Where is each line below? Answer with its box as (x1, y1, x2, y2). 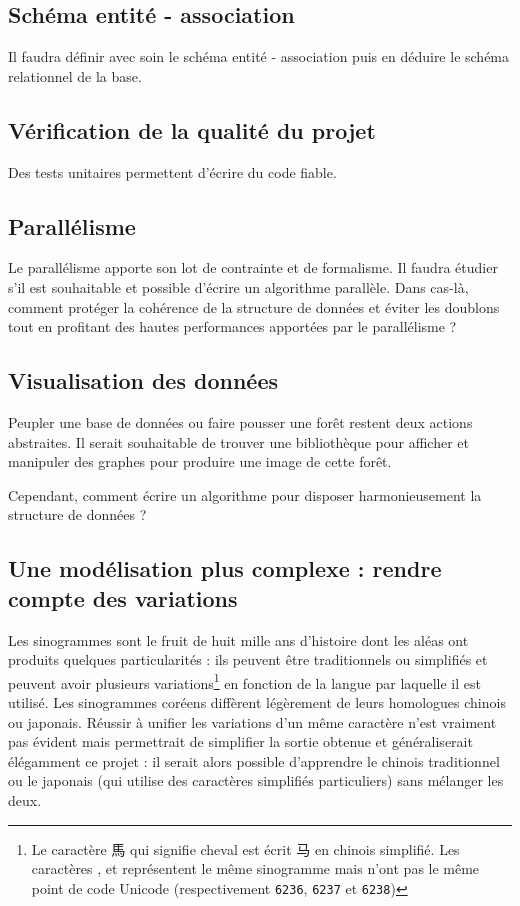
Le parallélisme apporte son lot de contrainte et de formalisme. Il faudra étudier (8, 257, 498, 278)
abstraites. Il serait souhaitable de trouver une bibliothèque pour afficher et (8, 431, 470, 452)
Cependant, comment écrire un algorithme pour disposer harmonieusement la (8, 484, 482, 505)
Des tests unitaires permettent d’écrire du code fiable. (8, 161, 337, 182)
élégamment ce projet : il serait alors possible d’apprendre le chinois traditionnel (8, 750, 500, 771)
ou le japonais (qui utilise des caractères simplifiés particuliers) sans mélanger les (8, 770, 504, 791)
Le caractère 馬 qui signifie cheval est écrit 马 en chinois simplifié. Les (31, 838, 460, 859)
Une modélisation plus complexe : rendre (8, 553, 442, 584)
